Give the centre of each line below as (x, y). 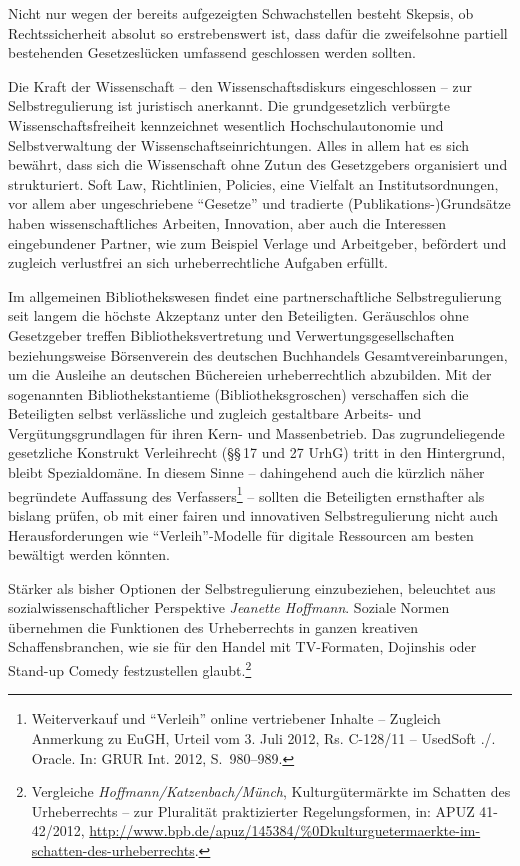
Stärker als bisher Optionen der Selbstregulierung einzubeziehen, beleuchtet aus (252, 587)
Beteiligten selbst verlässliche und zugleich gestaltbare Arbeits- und (215, 413)
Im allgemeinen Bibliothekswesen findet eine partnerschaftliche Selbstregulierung (255, 295)
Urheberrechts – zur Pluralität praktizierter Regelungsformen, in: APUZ (253, 810)
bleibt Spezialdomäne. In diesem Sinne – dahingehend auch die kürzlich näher (246, 472)
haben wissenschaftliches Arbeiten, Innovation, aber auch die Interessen (227, 222)
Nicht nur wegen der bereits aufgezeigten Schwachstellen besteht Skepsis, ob (241, 13)
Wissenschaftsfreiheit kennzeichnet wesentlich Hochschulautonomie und (226, 124)
